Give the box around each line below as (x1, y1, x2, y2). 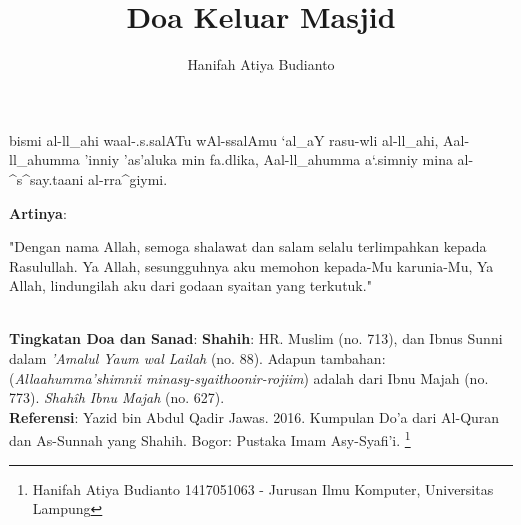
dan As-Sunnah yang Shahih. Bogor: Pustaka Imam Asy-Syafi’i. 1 (9, 427, 411, 451)
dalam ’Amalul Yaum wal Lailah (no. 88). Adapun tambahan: (9, 348, 386, 369)
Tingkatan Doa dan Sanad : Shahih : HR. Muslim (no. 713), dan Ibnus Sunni (9, 328, 503, 349)
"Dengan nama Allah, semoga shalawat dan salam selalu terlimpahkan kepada (9, 236, 487, 257)
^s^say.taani (9, 168, 84, 189)
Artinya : (9, 202, 67, 223)
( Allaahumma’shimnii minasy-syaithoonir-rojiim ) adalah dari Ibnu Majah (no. (9, 367, 489, 388)
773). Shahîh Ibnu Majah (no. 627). (9, 387, 225, 408)
